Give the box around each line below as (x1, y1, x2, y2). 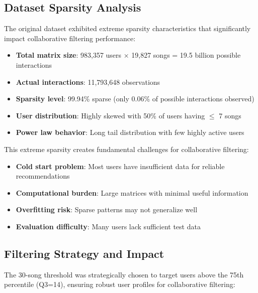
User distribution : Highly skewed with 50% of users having (16, 110, 205, 120)
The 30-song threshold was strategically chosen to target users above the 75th (4, 269, 244, 279)
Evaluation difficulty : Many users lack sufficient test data (16, 221, 201, 231)
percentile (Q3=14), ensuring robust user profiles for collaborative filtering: (4, 279, 235, 289)
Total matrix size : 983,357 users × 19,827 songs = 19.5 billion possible (16, 50, 241, 60)
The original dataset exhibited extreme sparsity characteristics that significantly (4, 23, 251, 34)
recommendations (16, 171, 70, 181)
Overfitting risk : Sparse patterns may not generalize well (16, 204, 198, 215)
